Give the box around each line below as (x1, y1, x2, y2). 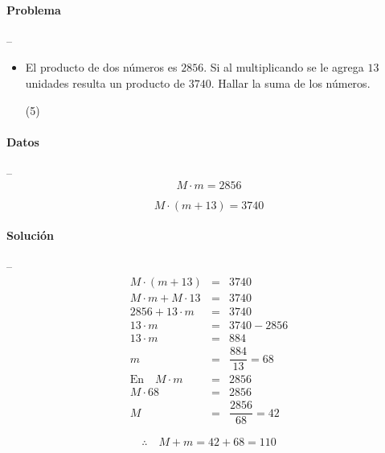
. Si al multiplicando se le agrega (203, 59, 364, 76)
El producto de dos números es (25, 59, 178, 76)
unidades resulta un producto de (25, 74, 186, 91)
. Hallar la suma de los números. (211, 74, 371, 91)
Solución (6, 227, 55, 244)
